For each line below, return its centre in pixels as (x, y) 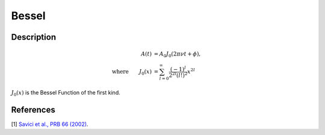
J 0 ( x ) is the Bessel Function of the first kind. (66, 93)
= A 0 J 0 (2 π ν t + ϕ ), (177, 55)
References (33, 109)
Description (34, 37)
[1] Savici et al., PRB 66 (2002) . (50, 124)
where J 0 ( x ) (132, 72)
